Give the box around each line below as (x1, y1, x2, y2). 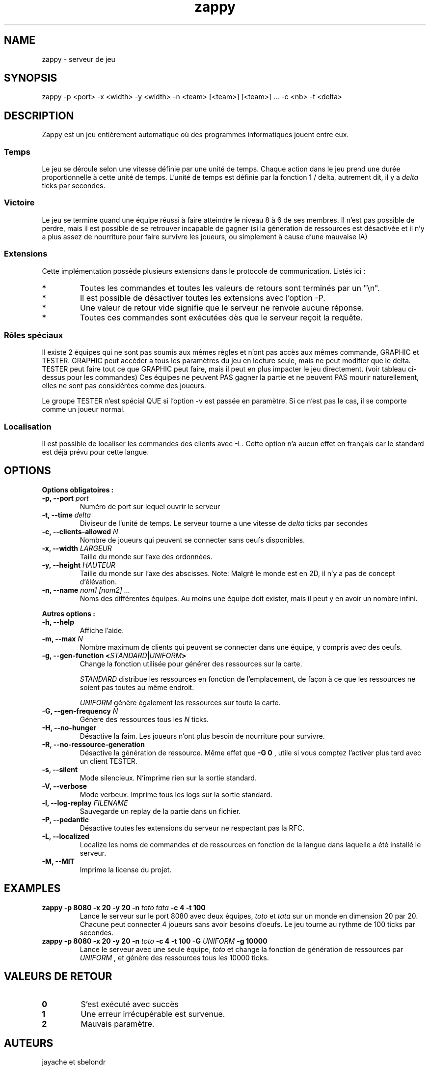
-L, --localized (42, 832, 89, 840)
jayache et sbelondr (42, 1058, 106, 1067)
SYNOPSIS (4, 72, 57, 85)
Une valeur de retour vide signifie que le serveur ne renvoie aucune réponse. (80, 302, 364, 313)
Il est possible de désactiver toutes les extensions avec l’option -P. (80, 292, 325, 303)
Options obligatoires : (42, 485, 114, 494)
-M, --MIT (42, 857, 75, 866)
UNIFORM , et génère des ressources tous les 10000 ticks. (80, 953, 269, 962)
